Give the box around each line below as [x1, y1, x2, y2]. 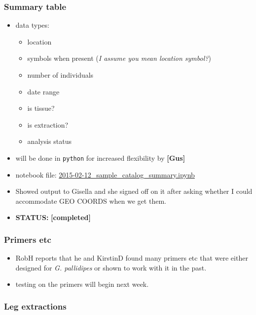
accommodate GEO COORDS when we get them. [15, 195, 166, 206]
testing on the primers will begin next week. [15, 279, 149, 289]
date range [27, 86, 60, 96]
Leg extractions [4, 300, 67, 312]
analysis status [27, 136, 72, 146]
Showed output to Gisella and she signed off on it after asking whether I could [15, 186, 253, 196]
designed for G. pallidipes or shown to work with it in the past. [15, 262, 207, 272]
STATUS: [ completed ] [15, 212, 91, 223]
